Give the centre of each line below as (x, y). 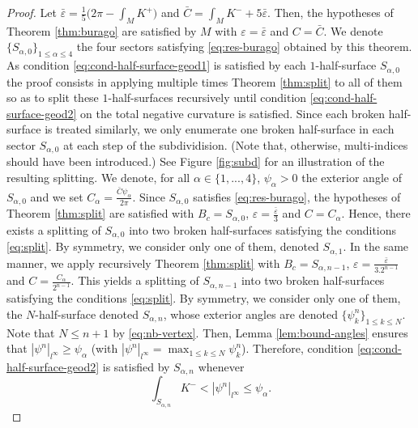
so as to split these (53, 97)
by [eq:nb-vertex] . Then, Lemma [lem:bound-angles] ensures (260, 332)
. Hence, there (376, 213)
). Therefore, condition (298, 348)
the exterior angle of (352, 178)
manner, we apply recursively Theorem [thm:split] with (143, 263)
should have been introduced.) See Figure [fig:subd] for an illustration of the (196, 161)
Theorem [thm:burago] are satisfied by (102, 30)
